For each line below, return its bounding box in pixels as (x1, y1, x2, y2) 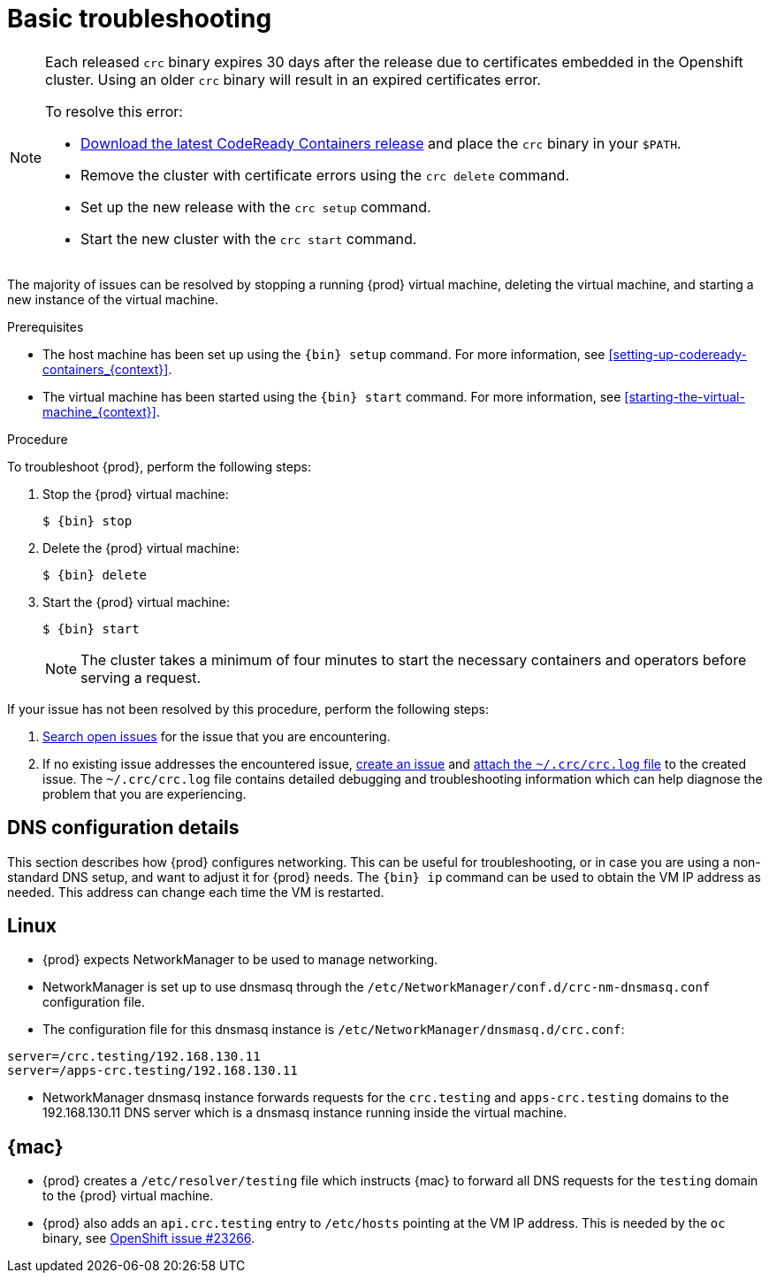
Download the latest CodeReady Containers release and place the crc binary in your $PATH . (80, 134, 681, 152)
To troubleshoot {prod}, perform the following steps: (7, 458, 311, 474)
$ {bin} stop (42, 513, 133, 528)
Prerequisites (7, 318, 84, 334)
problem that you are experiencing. (42, 786, 247, 801)
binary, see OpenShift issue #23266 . (42, 1230, 255, 1246)
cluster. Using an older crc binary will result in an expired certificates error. (45, 70, 541, 88)
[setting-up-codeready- (608, 346, 747, 362)
